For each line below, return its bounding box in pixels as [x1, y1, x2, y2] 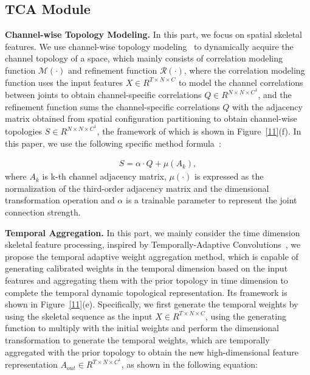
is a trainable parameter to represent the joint [125, 194, 297, 206]
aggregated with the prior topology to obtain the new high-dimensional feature [5, 345, 298, 358]
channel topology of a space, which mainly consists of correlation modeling [5, 52, 283, 65]
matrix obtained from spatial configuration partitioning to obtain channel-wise [5, 112, 297, 125]
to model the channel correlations [178, 75, 303, 88]
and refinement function [67, 63, 157, 76]
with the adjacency [232, 100, 303, 113]
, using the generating [205, 309, 286, 322]
